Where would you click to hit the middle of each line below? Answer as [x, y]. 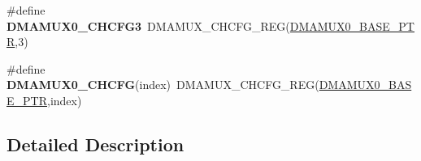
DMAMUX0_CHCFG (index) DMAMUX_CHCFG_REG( [163, 85]
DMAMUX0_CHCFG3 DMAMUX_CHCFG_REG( [148, 25]
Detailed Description [95, 144]
